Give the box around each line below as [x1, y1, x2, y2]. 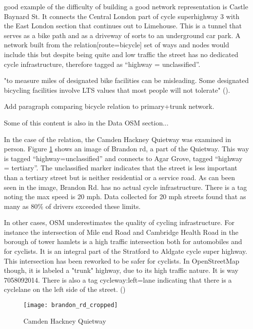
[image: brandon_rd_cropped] [23, 302, 118, 309]
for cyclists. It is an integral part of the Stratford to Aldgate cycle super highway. [4, 246, 248, 256]
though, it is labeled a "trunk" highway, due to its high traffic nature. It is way [4, 265, 239, 275]
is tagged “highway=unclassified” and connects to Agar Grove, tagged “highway [4, 153, 243, 163]
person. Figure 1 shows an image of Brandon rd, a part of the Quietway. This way [4, 144, 249, 154]
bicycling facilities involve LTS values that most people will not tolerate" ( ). [4, 84, 230, 95]
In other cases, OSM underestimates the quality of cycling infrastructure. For [4, 217, 234, 227]
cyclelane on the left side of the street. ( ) [4, 284, 126, 294]
